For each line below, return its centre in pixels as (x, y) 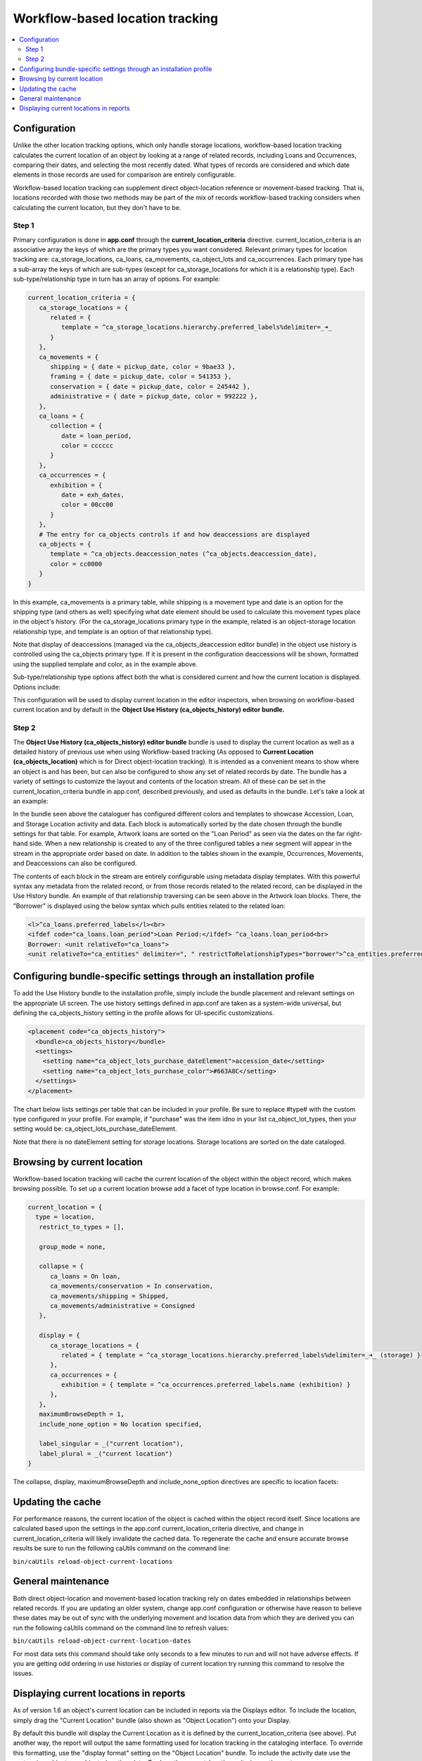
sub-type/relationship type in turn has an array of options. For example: (117, 279)
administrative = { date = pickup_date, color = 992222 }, (154, 397)
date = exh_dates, (92, 495)
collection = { (76, 426)
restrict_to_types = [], (82, 1227)
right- (354, 834)
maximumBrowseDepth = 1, (82, 1414)
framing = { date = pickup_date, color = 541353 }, (141, 377)
